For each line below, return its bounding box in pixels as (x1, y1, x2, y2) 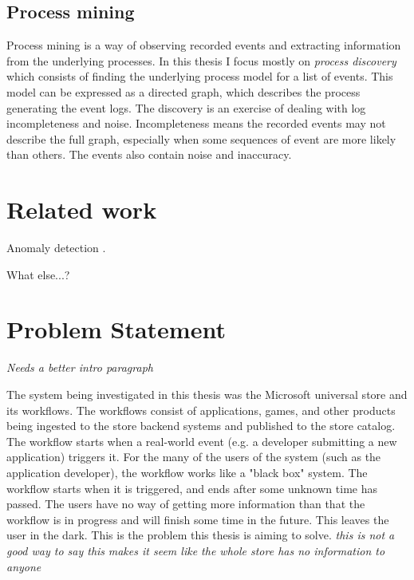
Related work (6, 193, 157, 226)
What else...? (6, 266, 70, 282)
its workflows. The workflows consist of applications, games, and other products (6, 401, 396, 418)
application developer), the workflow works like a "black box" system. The (6, 464, 368, 480)
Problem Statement (6, 313, 226, 345)
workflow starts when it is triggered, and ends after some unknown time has (6, 479, 377, 496)
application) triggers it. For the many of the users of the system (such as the (6, 448, 381, 465)
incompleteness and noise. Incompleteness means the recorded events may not (6, 115, 386, 132)
